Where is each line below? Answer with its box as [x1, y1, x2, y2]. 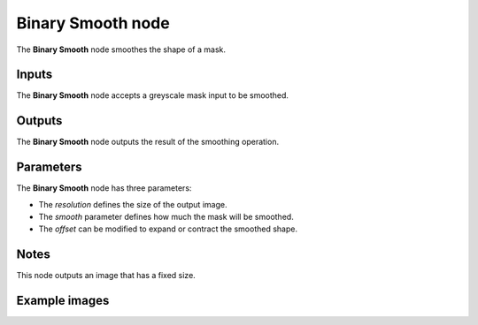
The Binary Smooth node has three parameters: [16, 183, 192, 193]
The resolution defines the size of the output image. [38, 199, 227, 209]
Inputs [16, 67, 53, 82]
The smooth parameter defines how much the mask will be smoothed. [38, 212, 294, 223]
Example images [16, 293, 110, 308]
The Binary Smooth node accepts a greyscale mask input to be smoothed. [16, 90, 289, 101]
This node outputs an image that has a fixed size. [16, 270, 197, 281]
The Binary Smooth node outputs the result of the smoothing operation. [16, 137, 279, 147]
